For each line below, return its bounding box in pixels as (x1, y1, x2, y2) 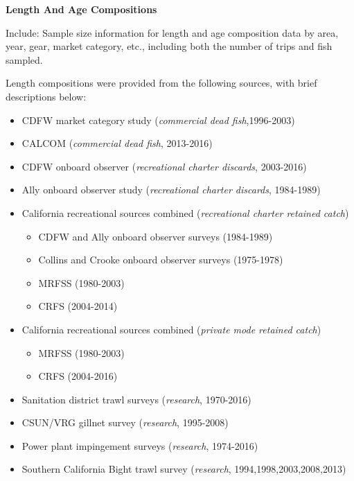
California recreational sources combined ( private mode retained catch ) (21, 322, 321, 336)
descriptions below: (6, 89, 87, 103)
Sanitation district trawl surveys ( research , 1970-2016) (21, 392, 251, 406)
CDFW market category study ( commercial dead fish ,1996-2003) (21, 112, 295, 127)
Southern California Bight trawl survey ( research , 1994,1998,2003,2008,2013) (21, 462, 346, 476)
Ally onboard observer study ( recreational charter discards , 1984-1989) (21, 182, 321, 197)
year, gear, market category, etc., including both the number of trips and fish (6, 39, 333, 53)
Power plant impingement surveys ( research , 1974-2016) (21, 438, 258, 453)
